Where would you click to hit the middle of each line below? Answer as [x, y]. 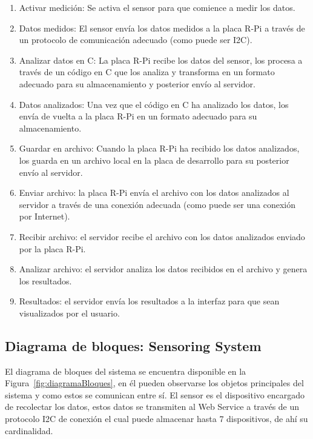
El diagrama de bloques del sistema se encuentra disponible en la [126, 371]
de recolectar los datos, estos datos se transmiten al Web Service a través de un [152, 407]
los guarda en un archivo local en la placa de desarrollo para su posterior [154, 160]
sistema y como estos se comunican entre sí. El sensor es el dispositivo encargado [155, 394]
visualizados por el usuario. [69, 313]
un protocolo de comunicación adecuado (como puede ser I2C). [136, 40]
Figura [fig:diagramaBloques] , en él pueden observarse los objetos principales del [154, 383]
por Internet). [44, 216]
